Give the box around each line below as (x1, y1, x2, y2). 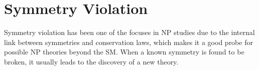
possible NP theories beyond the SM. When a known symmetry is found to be (4, 46, 244, 57)
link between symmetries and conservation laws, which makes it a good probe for (4, 36, 253, 47)
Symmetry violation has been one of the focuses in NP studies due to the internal (4, 27, 255, 37)
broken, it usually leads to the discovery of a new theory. (4, 56, 179, 66)
